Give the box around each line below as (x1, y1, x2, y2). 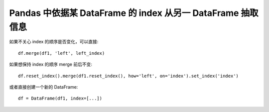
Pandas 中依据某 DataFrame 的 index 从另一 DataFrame (9, 7, 239, 18)
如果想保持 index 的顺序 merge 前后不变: (9, 61, 92, 67)
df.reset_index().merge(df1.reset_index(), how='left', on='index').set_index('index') (18, 73, 239, 79)
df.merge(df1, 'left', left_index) (18, 50, 105, 56)
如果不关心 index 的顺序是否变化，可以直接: (9, 39, 99, 45)
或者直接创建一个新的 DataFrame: (9, 84, 78, 90)
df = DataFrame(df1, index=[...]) (18, 96, 102, 102)
